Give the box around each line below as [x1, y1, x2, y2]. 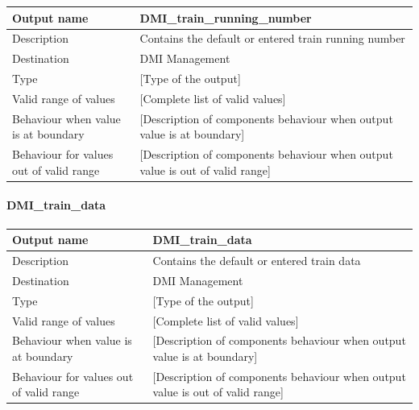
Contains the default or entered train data [152, 251, 361, 268]
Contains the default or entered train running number [139, 30, 405, 47]
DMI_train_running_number [139, 9, 312, 26]
